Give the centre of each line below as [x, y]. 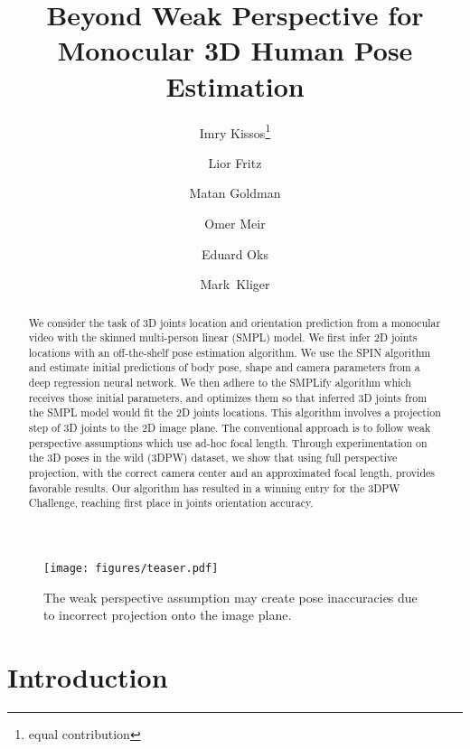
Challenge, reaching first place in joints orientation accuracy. [171, 503]
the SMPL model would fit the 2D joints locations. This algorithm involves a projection [235, 412]
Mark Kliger [235, 284]
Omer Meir [235, 223]
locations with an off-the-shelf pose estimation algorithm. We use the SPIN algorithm [230, 352]
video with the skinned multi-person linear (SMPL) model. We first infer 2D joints [223, 337]
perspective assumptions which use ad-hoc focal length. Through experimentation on [228, 442]
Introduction [88, 677]
